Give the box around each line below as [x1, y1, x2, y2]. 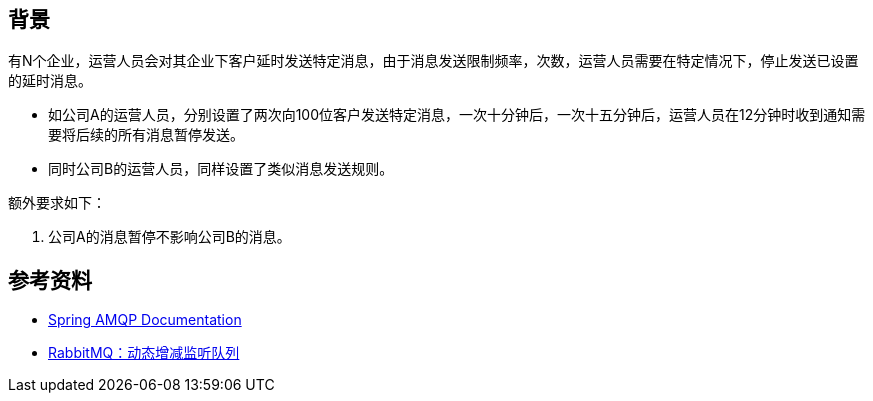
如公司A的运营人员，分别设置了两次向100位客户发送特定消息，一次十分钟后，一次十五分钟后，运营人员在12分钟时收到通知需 [48, 106, 866, 124]
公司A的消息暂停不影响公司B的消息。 [48, 228, 291, 246]
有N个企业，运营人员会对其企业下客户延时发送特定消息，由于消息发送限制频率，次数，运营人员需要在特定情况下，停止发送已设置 [8, 52, 859, 70]
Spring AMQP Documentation [48, 311, 242, 329]
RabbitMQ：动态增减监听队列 [48, 344, 240, 362]
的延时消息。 [8, 72, 92, 90]
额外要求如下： [8, 194, 106, 212]
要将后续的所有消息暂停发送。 [48, 126, 244, 144]
